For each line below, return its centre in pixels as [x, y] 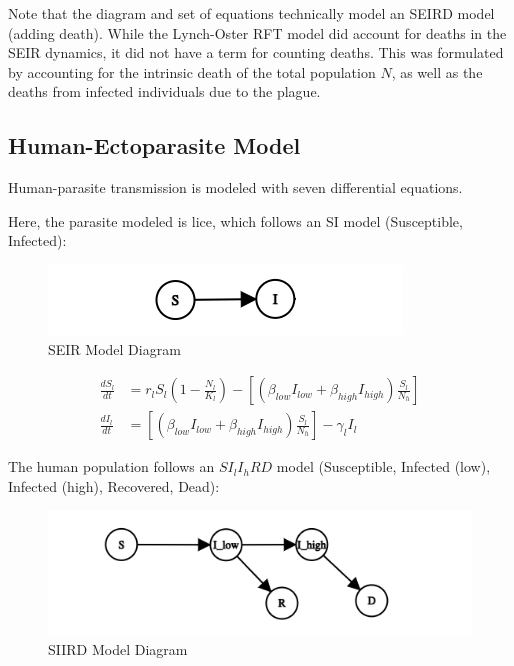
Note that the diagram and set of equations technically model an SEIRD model [251, 13]
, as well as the [437, 71]
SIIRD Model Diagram [118, 649]
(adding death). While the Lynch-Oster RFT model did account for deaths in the [257, 32]
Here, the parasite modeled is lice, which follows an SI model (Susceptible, [235, 220]
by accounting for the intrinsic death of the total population [192, 71]
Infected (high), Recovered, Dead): [114, 485]
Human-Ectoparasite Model [154, 145]
